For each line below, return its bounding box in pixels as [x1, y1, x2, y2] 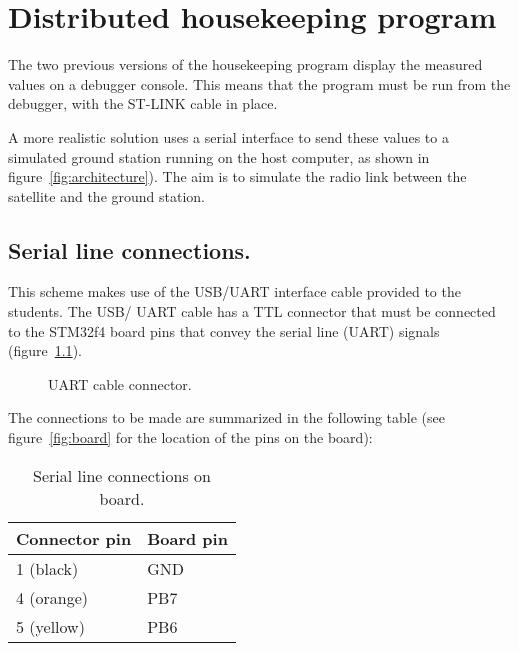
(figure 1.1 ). [8, 340, 82, 361]
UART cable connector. [48, 373, 192, 394]
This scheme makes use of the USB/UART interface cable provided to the [8, 281, 461, 302]
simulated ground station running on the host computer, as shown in [8, 146, 430, 167]
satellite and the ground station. [8, 185, 205, 206]
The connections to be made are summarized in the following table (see [8, 407, 445, 428]
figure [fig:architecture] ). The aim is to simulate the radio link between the [8, 166, 467, 187]
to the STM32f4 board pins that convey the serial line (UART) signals [8, 320, 440, 341]
